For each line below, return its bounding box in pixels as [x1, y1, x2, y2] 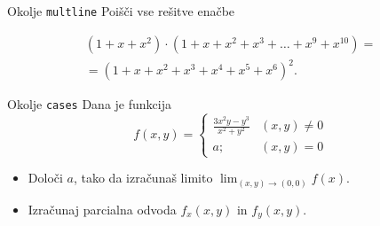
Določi [28, 168, 63, 187]
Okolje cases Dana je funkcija [7, 95, 171, 113]
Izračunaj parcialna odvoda [28, 199, 177, 218]
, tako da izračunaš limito [73, 168, 213, 187]
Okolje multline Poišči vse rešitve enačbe [7, 2, 235, 19]
